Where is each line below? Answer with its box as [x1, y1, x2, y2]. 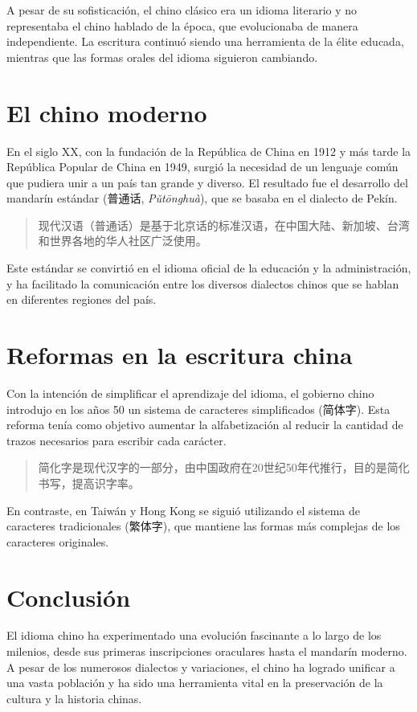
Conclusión [6, 580, 131, 613]
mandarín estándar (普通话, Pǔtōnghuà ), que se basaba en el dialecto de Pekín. [6, 190, 398, 207]
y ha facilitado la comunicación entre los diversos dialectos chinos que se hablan [6, 275, 399, 292]
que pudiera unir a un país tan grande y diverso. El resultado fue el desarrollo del [6, 174, 408, 190]
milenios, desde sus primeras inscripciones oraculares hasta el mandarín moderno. [6, 643, 407, 660]
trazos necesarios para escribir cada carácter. [6, 432, 227, 448]
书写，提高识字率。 [38, 474, 140, 491]
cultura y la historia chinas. [6, 689, 142, 706]
